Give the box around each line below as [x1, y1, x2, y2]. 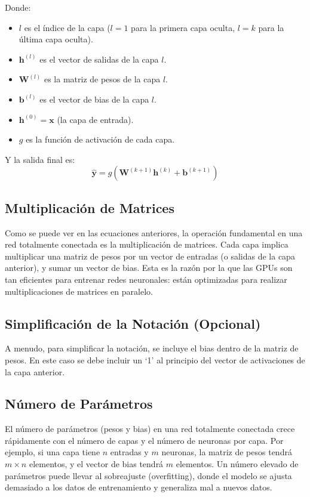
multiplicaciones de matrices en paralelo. [5, 285, 153, 297]
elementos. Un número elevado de [176, 458, 299, 470]
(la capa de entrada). [57, 113, 134, 125]
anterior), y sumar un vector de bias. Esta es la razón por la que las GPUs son [5, 261, 293, 274]
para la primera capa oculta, [131, 21, 235, 33]
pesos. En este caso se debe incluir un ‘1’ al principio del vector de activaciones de [5, 353, 305, 366]
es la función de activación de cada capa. [26, 133, 175, 146]
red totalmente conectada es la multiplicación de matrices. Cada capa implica [5, 238, 288, 251]
